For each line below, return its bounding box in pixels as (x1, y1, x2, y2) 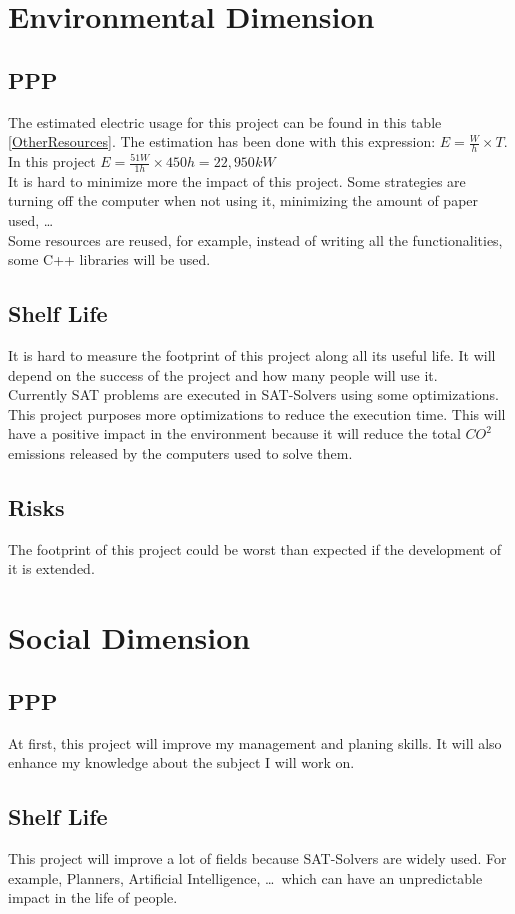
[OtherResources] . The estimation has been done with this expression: (8, 131, 436, 152)
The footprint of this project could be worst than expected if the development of (8, 538, 502, 559)
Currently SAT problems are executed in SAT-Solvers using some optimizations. (8, 384, 499, 405)
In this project (8, 151, 96, 171)
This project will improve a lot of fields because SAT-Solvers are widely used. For (8, 847, 507, 868)
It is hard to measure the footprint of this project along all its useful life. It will (8, 345, 496, 365)
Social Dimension (8, 617, 251, 658)
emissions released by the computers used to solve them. (8, 442, 353, 463)
